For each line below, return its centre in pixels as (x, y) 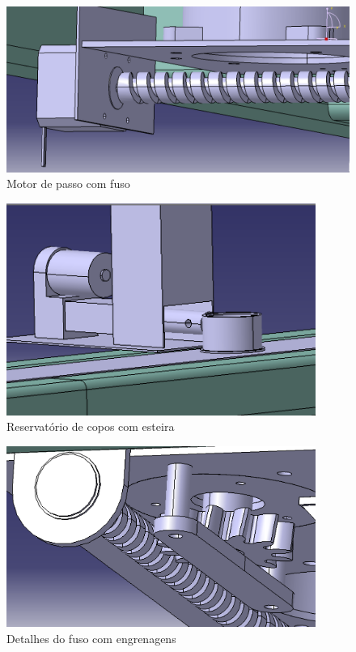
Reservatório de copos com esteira (91, 426)
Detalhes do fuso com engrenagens (91, 638)
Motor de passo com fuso (68, 183)
